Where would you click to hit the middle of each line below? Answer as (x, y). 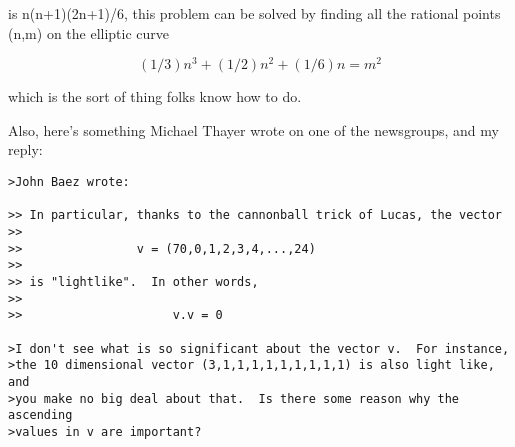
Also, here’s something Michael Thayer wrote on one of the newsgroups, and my (253, 129)
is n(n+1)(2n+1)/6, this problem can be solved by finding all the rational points (254, 13)
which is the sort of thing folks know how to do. (155, 96)
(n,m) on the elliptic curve (89, 32)
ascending (40, 415)
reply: (25, 149)
